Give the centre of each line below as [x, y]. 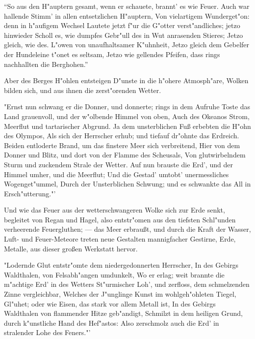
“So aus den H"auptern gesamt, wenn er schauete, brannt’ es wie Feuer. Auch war [127, 6]
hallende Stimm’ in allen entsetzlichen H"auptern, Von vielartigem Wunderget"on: [127, 15]
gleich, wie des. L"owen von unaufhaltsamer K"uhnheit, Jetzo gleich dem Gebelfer [127, 45]
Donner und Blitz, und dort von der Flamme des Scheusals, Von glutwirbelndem [125, 155]
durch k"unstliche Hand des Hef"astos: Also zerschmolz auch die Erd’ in [112, 323]
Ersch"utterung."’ [30, 193]
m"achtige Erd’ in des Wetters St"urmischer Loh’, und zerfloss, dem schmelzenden [127, 284]
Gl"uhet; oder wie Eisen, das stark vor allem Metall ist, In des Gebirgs [110, 303]
